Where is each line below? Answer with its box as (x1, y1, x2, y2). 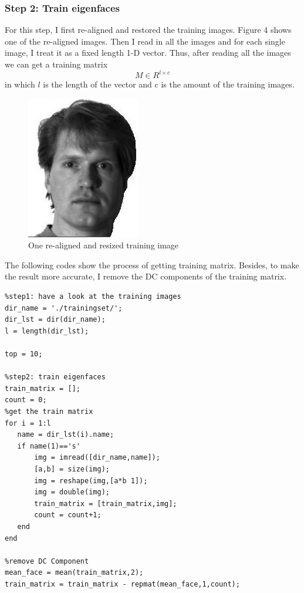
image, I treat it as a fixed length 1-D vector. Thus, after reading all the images (5, 46, 291, 59)
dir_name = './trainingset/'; (5, 304, 123, 312)
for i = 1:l (5, 419, 51, 427)
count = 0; (5, 396, 47, 405)
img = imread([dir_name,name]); (34, 453, 160, 462)
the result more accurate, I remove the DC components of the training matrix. (5, 270, 287, 282)
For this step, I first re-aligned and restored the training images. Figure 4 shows (5, 23, 292, 36)
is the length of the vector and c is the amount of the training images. (43, 78, 295, 90)
